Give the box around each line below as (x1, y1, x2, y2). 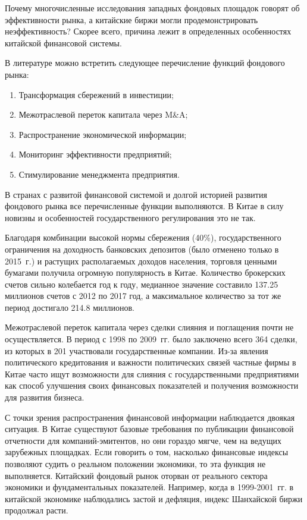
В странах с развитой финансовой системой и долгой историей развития (5, 188, 267, 200)
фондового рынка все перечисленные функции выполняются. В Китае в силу (5, 200, 284, 212)
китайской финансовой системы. (5, 36, 122, 49)
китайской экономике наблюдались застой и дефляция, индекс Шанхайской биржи (5, 492, 303, 505)
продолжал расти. (5, 504, 68, 516)
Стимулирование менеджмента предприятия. (18, 168, 180, 180)
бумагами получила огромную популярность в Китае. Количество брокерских (5, 266, 286, 279)
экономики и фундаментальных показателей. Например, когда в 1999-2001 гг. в (5, 481, 294, 493)
